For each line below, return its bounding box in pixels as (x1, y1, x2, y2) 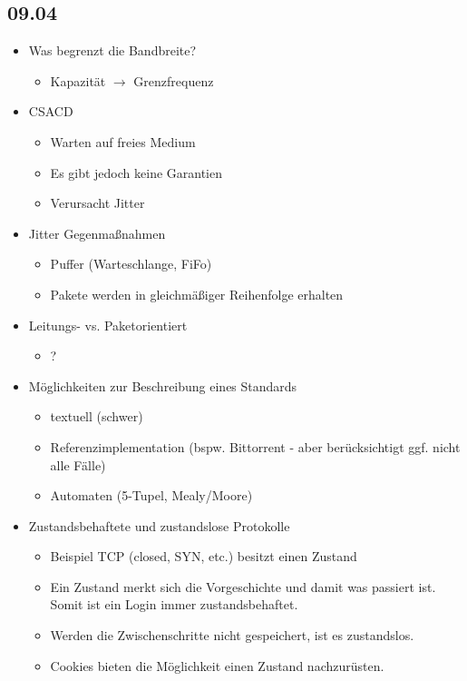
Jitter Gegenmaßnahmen (28, 223, 166, 242)
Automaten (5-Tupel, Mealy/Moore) (50, 486, 253, 505)
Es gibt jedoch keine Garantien (50, 163, 223, 182)
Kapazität (50, 71, 106, 90)
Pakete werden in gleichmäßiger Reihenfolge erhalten (50, 284, 344, 303)
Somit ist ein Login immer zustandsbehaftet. (50, 595, 298, 614)
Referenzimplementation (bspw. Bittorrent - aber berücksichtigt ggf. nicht (50, 437, 461, 456)
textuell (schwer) (50, 407, 143, 426)
